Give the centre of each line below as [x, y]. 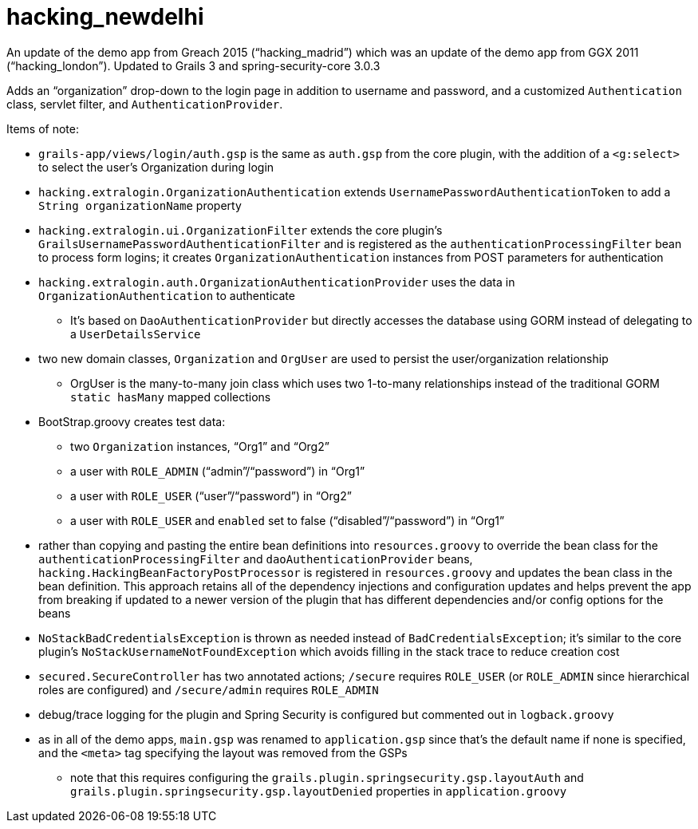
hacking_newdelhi [105, 17]
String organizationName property [140, 205]
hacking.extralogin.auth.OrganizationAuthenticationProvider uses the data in [277, 282]
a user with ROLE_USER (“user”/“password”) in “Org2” [211, 495]
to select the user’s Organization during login [156, 167]
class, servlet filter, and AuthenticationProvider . [145, 104]
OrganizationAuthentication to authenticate [167, 295]
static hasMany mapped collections [171, 397]
